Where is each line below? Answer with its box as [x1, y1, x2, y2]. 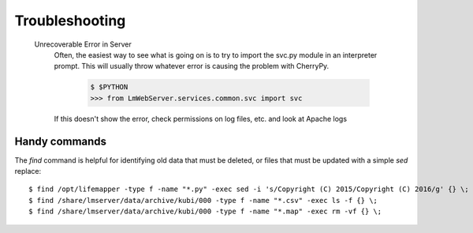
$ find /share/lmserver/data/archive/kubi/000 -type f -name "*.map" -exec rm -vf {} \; [28, 207, 382, 216]
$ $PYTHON [90, 83, 128, 92]
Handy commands [14, 134, 106, 148]
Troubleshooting [14, 12, 126, 29]
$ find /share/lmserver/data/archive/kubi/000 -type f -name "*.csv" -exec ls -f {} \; [28, 196, 378, 205]
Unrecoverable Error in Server [34, 39, 132, 49]
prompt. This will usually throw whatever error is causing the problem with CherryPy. [54, 62, 330, 71]
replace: [14, 166, 42, 175]
